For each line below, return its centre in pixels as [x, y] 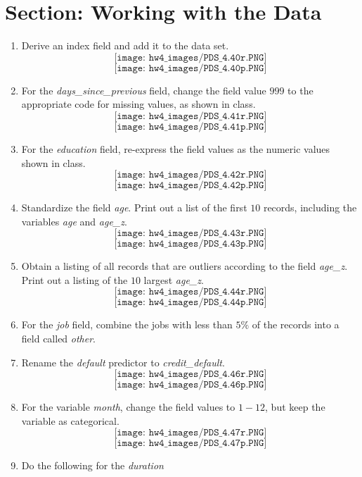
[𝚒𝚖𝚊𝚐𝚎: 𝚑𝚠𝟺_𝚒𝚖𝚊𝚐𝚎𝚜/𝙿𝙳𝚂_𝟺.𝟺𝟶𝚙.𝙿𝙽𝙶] [190, 68]
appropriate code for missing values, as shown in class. [138, 104]
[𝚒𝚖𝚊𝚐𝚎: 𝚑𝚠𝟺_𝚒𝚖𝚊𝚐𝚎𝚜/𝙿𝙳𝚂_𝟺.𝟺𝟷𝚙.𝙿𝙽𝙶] [190, 126]
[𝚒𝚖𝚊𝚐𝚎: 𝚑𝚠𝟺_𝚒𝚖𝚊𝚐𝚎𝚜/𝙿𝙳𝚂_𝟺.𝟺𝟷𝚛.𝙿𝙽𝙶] [190, 116]
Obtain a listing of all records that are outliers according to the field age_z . [185, 266]
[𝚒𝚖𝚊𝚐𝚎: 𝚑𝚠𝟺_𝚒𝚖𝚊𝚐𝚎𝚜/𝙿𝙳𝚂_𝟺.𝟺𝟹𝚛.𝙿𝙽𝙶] [190, 234]
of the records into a [296, 324]
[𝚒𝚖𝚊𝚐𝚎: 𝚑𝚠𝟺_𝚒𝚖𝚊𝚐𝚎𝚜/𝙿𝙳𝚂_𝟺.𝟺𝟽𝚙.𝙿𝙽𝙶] [190, 444]
